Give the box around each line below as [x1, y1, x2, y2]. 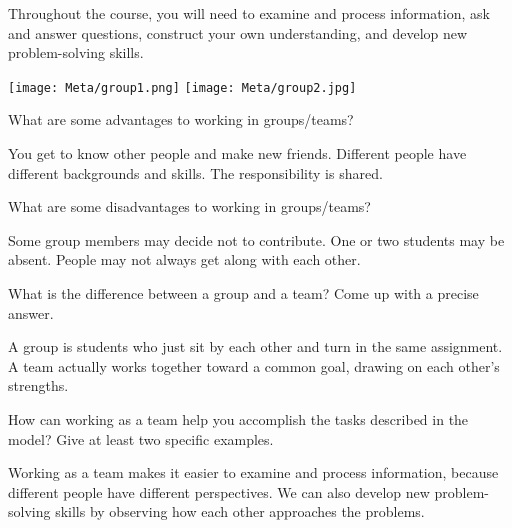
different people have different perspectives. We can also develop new [8, 481, 430, 502]
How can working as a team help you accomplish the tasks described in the [8, 408, 469, 429]
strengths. [8, 375, 69, 396]
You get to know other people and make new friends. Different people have [8, 143, 467, 164]
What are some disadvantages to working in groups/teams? [8, 196, 371, 217]
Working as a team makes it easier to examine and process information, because [8, 462, 499, 483]
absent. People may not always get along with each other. [8, 249, 361, 270]
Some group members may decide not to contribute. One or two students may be [8, 229, 505, 250]
